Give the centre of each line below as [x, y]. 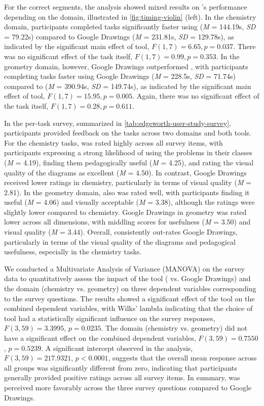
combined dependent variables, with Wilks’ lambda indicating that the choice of [128, 308]
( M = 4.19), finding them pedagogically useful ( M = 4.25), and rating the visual [129, 162]
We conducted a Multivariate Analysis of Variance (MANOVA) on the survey [124, 268]
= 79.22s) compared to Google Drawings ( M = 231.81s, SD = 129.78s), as [119, 36]
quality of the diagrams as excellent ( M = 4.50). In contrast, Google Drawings [125, 172]
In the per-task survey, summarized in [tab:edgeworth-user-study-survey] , [118, 123]
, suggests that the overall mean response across [182, 358]
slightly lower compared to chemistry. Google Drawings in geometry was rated [125, 212]
